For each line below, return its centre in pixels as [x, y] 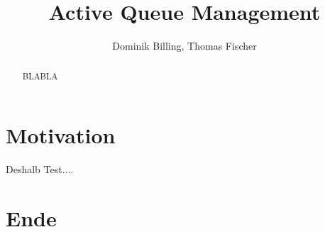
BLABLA [40, 76]
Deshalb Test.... [40, 169]
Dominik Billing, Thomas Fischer [184, 46]
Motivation [61, 135]
